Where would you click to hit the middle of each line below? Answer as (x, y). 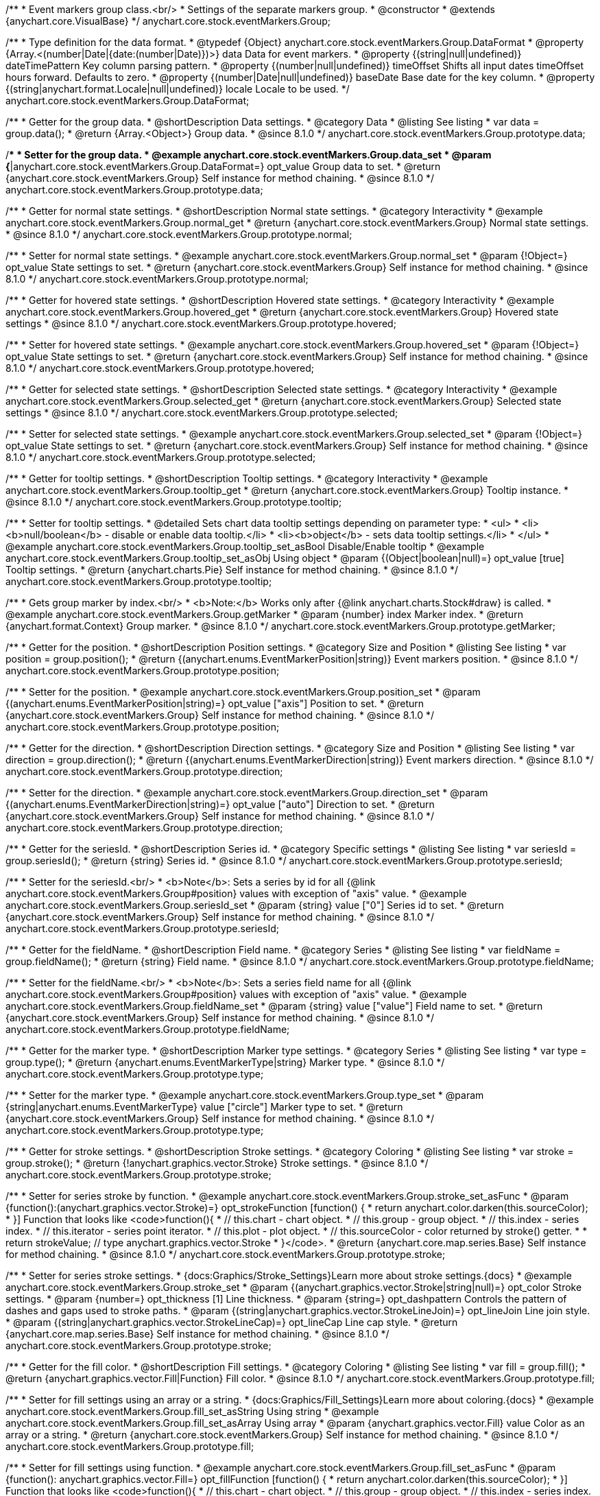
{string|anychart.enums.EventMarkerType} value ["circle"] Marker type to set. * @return (204, 1107)
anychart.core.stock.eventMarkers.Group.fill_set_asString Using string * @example (192, 1411)
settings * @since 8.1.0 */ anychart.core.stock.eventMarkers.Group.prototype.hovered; (201, 323)
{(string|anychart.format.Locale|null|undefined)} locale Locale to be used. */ (178, 89)
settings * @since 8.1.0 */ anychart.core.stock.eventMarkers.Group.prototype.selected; (202, 413)
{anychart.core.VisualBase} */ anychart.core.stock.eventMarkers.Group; (168, 21)
